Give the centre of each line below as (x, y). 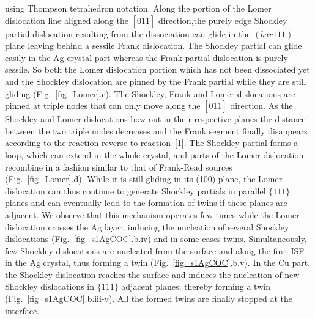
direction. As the (261, 105)
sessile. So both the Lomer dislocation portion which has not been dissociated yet (157, 69)
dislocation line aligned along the (67, 20)
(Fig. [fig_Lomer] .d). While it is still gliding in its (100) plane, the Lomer (144, 179)
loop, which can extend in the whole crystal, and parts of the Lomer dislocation (154, 154)
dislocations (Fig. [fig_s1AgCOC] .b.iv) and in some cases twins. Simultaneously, (156, 239)
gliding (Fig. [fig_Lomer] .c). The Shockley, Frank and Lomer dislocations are (150, 93)
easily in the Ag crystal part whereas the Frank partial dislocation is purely (146, 57)
